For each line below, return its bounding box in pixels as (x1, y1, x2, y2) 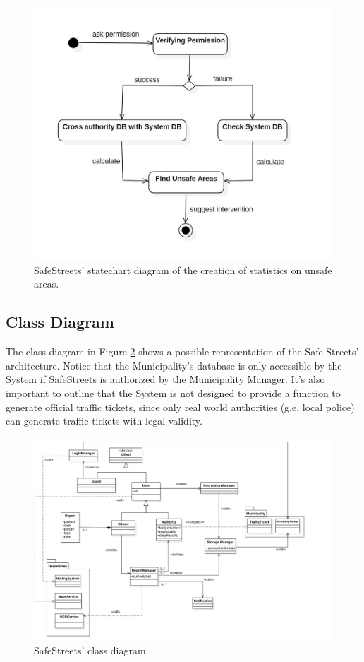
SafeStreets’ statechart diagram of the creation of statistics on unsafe (34, 262, 332, 277)
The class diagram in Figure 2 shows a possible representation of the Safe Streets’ (6, 344, 359, 359)
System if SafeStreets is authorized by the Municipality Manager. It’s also (6, 372, 325, 386)
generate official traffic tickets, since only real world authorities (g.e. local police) (6, 399, 355, 414)
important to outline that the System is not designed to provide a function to (6, 386, 341, 400)
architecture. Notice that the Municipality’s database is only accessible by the (6, 357, 342, 372)
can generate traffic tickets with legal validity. (6, 413, 202, 428)
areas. (34, 276, 59, 291)
